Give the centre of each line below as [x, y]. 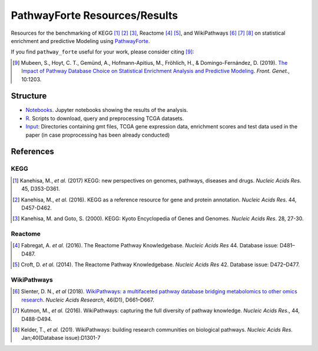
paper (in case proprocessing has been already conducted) [98, 135]
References [32, 152]
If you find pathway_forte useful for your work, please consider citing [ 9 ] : [102, 52]
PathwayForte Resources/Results [95, 15]
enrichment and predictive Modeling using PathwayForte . [80, 41]
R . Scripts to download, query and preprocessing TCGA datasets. [105, 118]
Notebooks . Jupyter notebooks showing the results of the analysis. [107, 110]
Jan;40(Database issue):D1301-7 [61, 338]
